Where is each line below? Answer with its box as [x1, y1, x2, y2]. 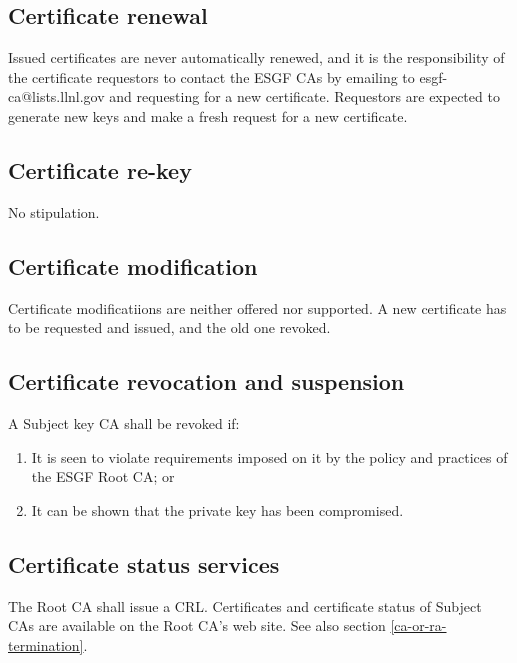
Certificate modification [8, 250, 258, 281]
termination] [8, 634, 84, 655]
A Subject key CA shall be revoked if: [8, 412, 240, 433]
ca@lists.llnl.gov [8, 86, 105, 107]
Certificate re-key [8, 154, 192, 185]
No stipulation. [8, 201, 100, 222]
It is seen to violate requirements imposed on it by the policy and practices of [31, 446, 508, 467]
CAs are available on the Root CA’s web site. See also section [8, 615, 386, 636]
